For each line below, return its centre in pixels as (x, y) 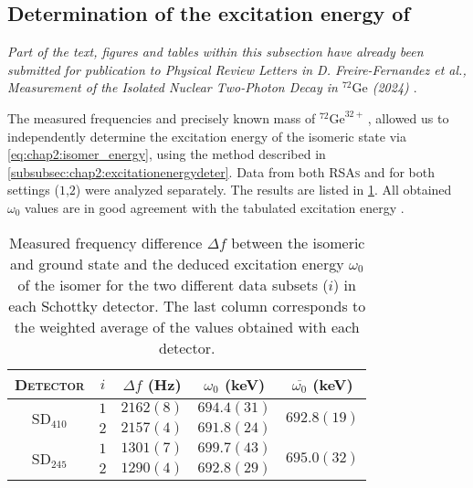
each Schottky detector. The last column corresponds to (187, 305)
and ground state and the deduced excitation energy (177, 263)
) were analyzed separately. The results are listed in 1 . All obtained (263, 190)
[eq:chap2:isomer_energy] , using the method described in (167, 154)
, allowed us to (408, 117)
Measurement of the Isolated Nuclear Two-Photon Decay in (173, 87)
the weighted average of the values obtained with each (187, 326)
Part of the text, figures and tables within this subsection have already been (215, 52)
